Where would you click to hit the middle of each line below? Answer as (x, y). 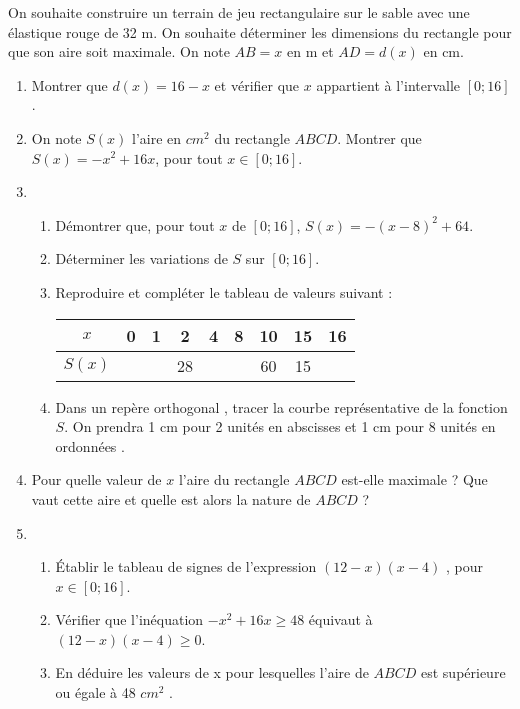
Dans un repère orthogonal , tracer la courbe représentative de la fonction (281, 406)
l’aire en (156, 137)
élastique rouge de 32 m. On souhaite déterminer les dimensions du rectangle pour (260, 31)
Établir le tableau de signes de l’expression (186, 566)
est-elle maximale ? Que (414, 479)
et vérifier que (257, 84)
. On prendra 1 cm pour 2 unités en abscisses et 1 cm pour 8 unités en (280, 426)
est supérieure (463, 672)
